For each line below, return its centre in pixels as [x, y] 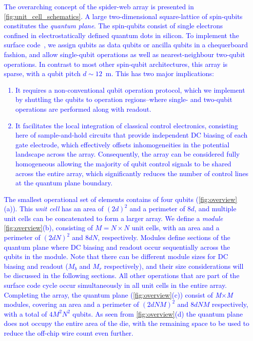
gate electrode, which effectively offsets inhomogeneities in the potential [122, 144]
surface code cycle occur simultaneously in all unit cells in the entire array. [116, 285]
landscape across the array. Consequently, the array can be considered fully [127, 154]
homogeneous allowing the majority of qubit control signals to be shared [123, 163]
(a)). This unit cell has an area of [54, 209]
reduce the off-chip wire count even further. [69, 333]
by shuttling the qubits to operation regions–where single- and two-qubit [124, 99]
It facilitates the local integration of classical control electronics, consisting [127, 125]
